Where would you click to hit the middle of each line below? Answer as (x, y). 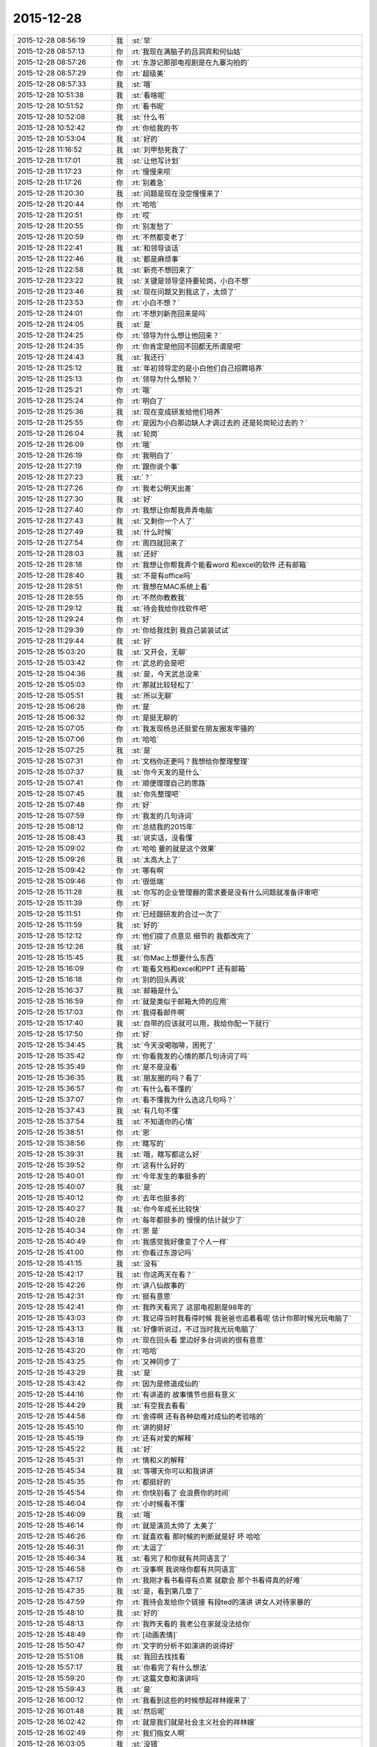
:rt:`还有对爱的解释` (162, 1438)
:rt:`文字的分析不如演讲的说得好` (183, 1646)
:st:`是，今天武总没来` (166, 674)
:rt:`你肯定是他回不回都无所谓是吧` (187, 346)
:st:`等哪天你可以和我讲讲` (173, 1471)
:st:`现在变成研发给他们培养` (177, 412)
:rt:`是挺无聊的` (155, 718)
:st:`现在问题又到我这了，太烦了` (184, 291)
